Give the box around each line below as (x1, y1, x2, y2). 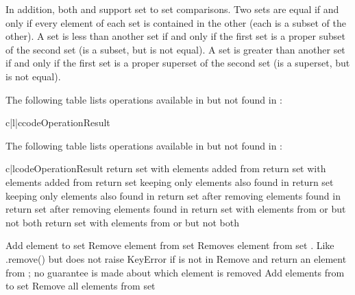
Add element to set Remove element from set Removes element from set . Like (5, 238, 334, 252)
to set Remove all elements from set (5, 279, 156, 293)
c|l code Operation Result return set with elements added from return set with (5, 161, 326, 176)
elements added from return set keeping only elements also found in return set (5, 174, 334, 189)
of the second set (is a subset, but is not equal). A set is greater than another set (5, 42, 345, 56)
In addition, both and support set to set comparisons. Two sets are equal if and (5, 2, 339, 16)
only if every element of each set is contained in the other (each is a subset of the (5, 15, 346, 29)
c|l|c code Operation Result (5, 115, 110, 130)
